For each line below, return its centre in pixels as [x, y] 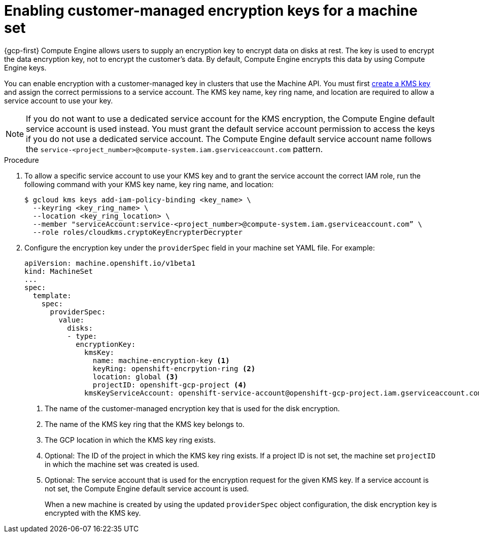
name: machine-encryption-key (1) [161, 360]
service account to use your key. [59, 100]
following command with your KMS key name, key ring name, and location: [149, 184]
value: [72, 320]
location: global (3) [135, 377]
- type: [82, 336]
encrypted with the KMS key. [93, 513]
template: [52, 295]
